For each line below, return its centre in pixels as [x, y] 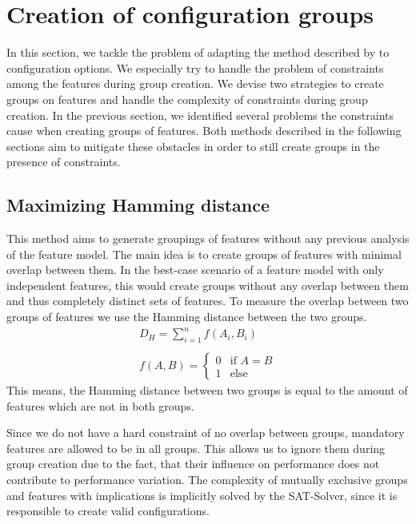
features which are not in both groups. [100, 405]
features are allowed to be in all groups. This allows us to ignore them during [196, 448]
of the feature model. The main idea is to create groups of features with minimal [204, 254]
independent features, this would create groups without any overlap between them [208, 285]
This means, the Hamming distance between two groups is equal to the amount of [207, 390]
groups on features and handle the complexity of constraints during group [187, 99]
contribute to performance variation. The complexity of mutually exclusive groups [207, 479]
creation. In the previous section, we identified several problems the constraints [200, 115]
